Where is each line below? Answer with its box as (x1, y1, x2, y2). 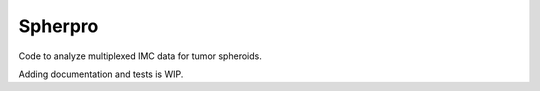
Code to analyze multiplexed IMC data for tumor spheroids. (18, 50, 262, 62)
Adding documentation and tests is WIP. (18, 68, 184, 80)
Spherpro (18, 15, 99, 37)
